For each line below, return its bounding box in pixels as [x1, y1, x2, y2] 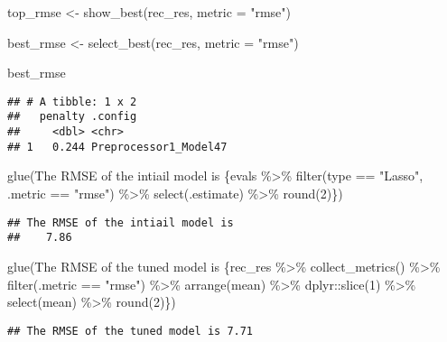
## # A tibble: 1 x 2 [7, 95, 137, 108]
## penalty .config [7, 110, 137, 124]
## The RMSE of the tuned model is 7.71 [7, 324, 254, 337]
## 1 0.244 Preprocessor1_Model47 [7, 140, 228, 153]
